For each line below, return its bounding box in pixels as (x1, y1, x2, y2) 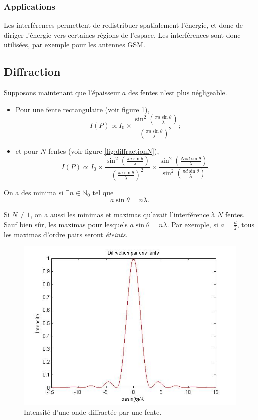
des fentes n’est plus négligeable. (128, 87, 227, 98)
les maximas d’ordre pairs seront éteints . (4, 229, 128, 239)
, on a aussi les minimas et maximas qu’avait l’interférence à (30, 209, 215, 220)
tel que (92, 187, 114, 197)
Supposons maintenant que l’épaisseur (4, 87, 120, 98)
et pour (15, 145, 38, 156)
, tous (237, 219, 254, 229)
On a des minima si (4, 187, 64, 197)
